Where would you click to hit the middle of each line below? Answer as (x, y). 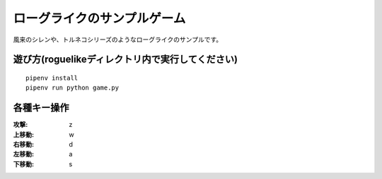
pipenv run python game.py (73, 88)
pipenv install (52, 78)
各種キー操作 (41, 108)
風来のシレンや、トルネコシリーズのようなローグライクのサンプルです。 (118, 39)
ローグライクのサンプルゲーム (99, 18)
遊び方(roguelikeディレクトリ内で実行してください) (126, 60)
